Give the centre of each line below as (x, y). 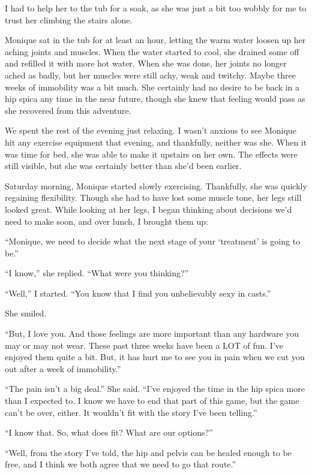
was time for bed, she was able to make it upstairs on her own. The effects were (151, 154)
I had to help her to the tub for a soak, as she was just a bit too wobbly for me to (156, 8)
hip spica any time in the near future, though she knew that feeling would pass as (155, 99)
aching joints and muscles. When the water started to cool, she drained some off (152, 51)
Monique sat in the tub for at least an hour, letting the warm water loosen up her (155, 40)
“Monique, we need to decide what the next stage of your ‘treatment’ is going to (153, 241)
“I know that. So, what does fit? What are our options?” (109, 432)
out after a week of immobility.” (63, 368)
